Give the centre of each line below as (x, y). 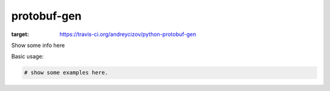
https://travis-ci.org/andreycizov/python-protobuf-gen (128, 34)
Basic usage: (28, 56)
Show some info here (38, 45)
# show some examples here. (66, 73)
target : (20, 34)
